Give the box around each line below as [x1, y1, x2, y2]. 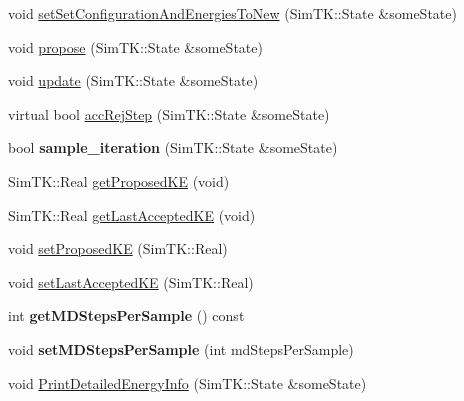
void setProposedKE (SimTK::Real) [8, 238, 228, 259]
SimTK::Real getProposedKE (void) [8, 170, 230, 191]
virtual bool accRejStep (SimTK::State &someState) [8, 103, 330, 124]
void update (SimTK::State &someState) [8, 70, 259, 91]
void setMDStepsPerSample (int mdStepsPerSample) [8, 338, 354, 359]
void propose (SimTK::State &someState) [8, 36, 263, 57]
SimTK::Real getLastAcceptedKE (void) [8, 204, 256, 225]
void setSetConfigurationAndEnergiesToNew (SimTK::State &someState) [8, 3, 457, 23]
